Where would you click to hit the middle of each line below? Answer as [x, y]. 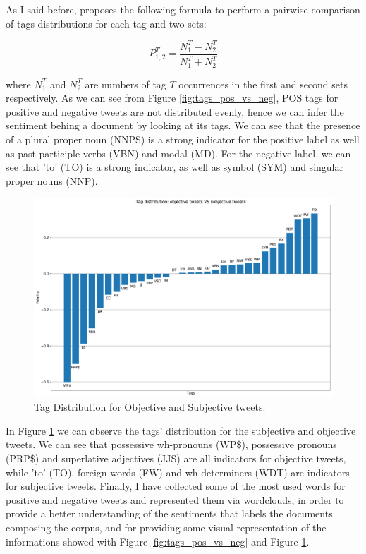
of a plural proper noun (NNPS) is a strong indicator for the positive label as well [183, 139]
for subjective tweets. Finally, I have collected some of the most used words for [176, 486]
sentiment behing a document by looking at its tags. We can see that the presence [183, 125]
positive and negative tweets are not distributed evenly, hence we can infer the [175, 111]
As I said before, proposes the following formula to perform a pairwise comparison [183, 9]
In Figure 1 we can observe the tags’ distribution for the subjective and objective [181, 430]
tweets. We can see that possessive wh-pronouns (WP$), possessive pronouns [171, 444]
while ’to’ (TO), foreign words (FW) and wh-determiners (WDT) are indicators [178, 472]
